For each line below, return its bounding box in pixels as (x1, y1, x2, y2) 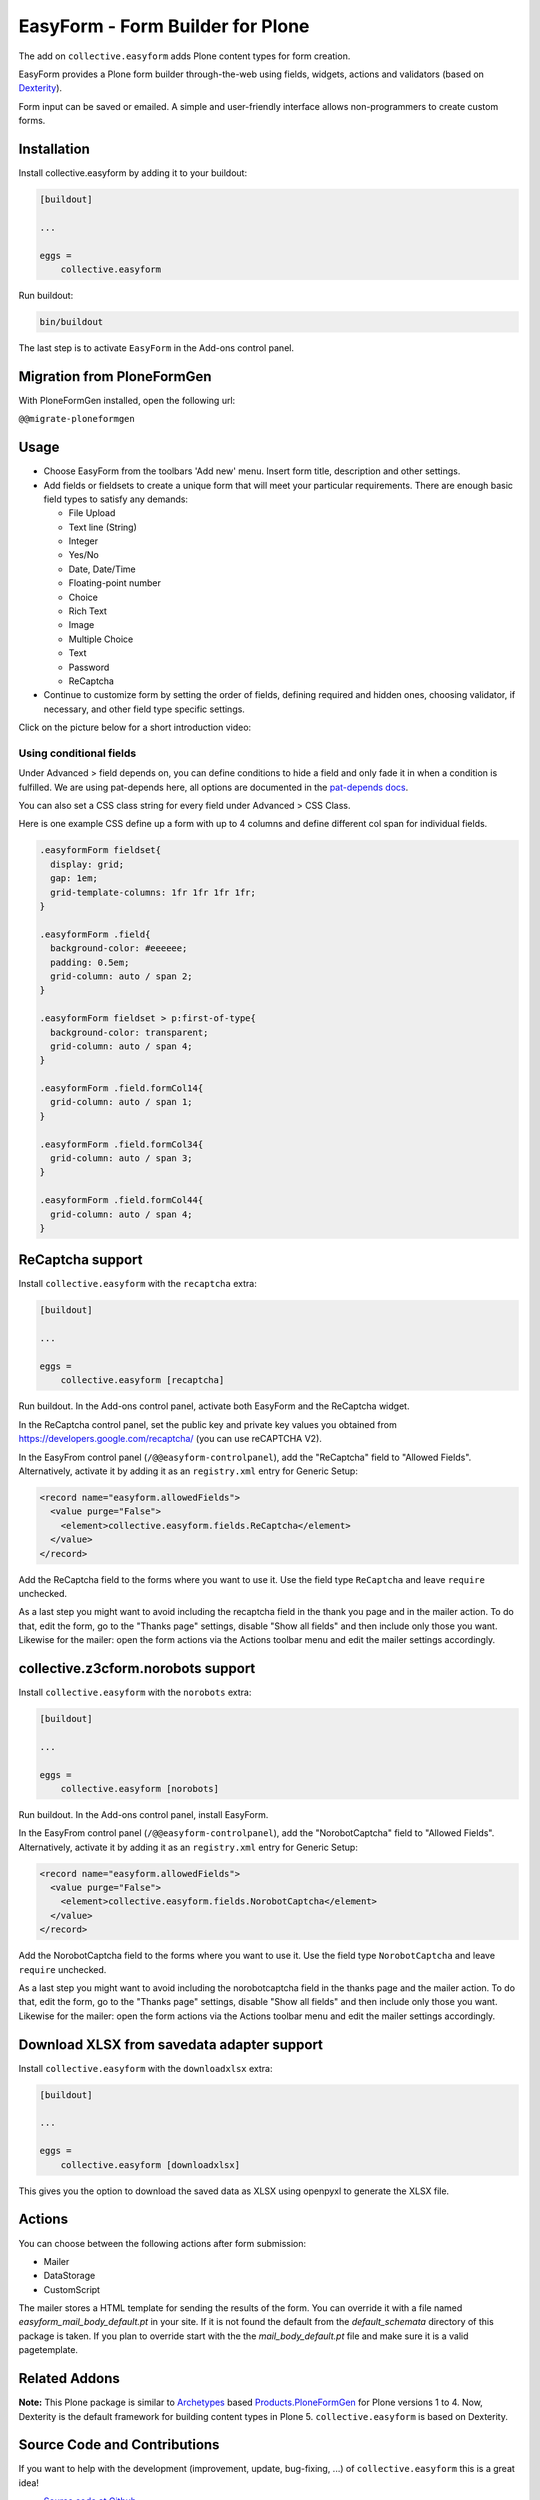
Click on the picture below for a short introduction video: (18, 721, 252, 734)
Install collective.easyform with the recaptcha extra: (18, 1278, 257, 1290)
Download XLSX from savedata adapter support (18, 2036, 324, 2053)
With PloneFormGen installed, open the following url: (18, 394, 236, 406)
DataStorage (43, 2270, 96, 2282)
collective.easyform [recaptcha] (60, 1375, 225, 1386)
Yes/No (68, 549, 99, 561)
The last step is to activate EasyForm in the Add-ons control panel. (18, 341, 295, 354)
